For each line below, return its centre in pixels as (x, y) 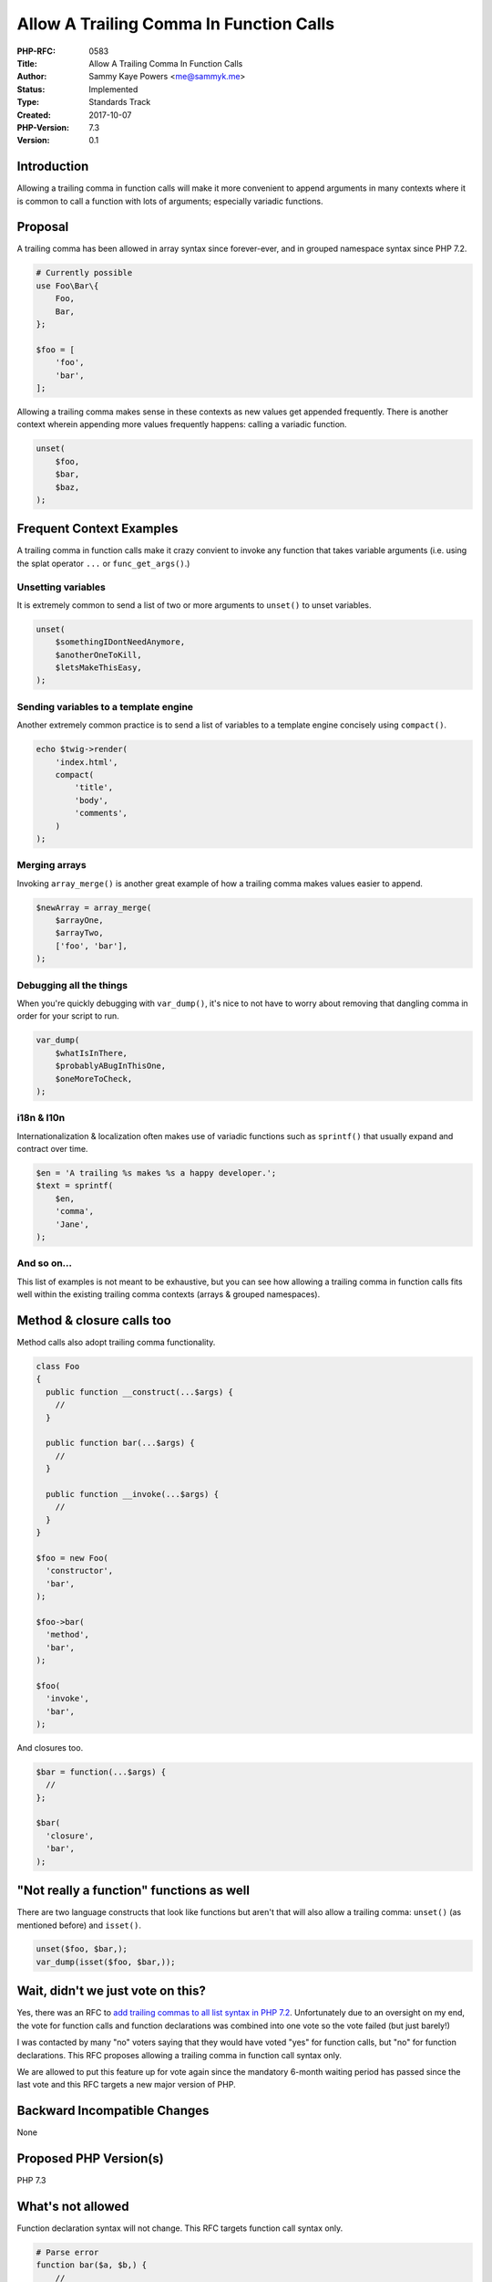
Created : (34, 115)
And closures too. (50, 1747)
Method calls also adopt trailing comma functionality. (116, 1342)
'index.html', (87, 762)
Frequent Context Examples (97, 529)
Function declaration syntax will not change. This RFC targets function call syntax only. (180, 2228)
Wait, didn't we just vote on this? (112, 1991)
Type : (28, 102)
